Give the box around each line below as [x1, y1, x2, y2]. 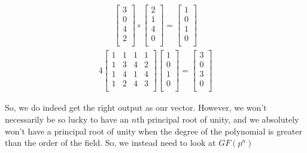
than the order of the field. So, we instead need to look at [5, 136, 216, 149]
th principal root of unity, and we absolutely [136, 113, 299, 125]
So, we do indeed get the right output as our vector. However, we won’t [5, 101, 267, 114]
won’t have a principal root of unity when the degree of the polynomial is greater [5, 124, 302, 137]
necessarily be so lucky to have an [5, 113, 129, 125]
